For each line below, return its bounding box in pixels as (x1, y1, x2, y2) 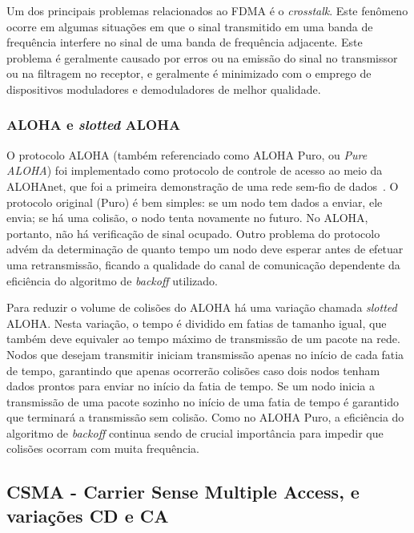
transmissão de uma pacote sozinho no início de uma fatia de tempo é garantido (6, 393, 399, 410)
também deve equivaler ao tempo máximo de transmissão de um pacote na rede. (6, 330, 400, 347)
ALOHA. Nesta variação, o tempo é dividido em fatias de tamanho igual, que (6, 314, 387, 331)
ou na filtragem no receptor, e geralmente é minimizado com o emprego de (6, 65, 372, 82)
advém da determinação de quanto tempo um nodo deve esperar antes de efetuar (6, 240, 404, 257)
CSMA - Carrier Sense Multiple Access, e (6, 479, 360, 504)
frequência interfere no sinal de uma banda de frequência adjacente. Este (6, 34, 363, 50)
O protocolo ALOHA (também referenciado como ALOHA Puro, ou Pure (6, 146, 368, 163)
